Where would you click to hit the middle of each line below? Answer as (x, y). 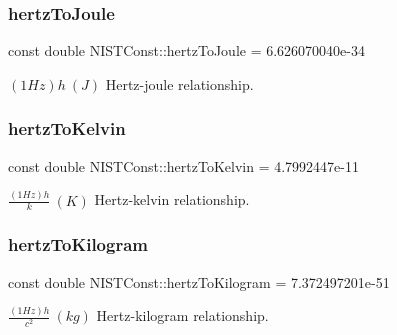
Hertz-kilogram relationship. (182, 315)
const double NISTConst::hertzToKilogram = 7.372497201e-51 (199, 281)
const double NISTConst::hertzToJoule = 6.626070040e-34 (186, 50)
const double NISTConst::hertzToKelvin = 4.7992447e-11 (183, 165)
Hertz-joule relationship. (179, 83)
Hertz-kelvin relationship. (172, 199)
